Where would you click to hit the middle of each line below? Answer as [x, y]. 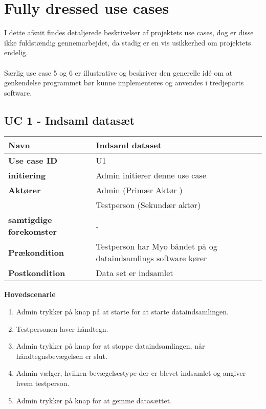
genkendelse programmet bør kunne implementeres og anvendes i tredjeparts [124, 83]
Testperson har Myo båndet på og [157, 246]
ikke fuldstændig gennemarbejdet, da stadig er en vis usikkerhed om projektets [128, 42]
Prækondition [36, 252]
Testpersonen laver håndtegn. [62, 328]
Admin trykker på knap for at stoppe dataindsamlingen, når [110, 346]
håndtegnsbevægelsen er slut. [62, 356]
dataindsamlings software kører [151, 258]
